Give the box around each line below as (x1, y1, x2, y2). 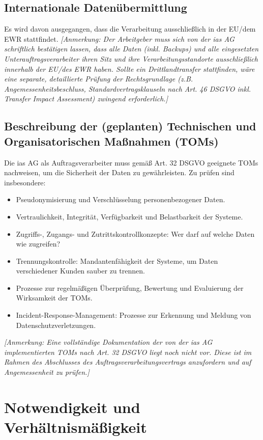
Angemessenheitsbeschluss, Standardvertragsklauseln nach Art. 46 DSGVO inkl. (4, 83, 251, 94)
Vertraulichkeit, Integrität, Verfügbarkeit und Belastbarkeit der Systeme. (16, 211, 243, 222)
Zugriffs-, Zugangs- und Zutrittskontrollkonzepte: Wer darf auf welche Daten (16, 228, 255, 239)
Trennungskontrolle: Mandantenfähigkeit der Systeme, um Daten (16, 255, 218, 266)
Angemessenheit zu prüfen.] (4, 367, 90, 377)
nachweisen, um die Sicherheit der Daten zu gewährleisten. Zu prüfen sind (4, 167, 235, 178)
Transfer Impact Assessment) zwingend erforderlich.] (4, 93, 168, 104)
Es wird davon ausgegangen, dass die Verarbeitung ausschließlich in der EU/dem (4, 23, 256, 34)
